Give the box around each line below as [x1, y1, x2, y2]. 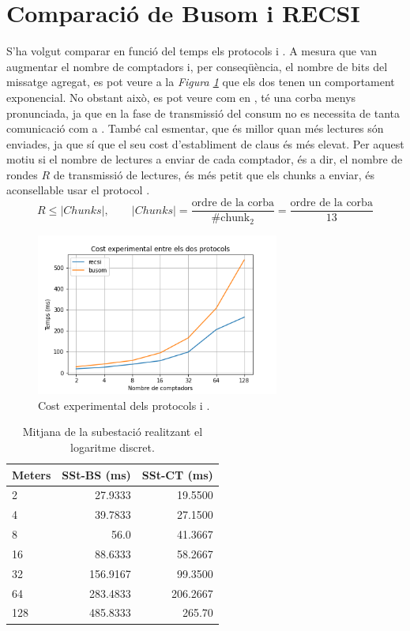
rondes [6, 166, 38, 182]
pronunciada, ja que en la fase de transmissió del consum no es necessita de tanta [6, 104, 401, 121]
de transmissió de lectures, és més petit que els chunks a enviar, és [53, 166, 375, 182]
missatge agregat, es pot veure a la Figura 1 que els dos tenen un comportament [6, 73, 395, 90]
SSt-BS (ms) [62, 466, 131, 483]
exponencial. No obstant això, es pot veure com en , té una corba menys [6, 88, 356, 105]
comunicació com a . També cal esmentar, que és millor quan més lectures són [6, 120, 384, 137]
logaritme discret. [70, 438, 155, 455]
